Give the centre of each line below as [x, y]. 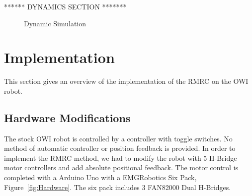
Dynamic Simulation [55, 23]
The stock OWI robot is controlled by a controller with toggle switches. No [118, 138]
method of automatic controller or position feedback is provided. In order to [120, 148]
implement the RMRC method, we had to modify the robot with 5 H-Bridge [121, 158]
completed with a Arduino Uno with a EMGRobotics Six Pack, [100, 177]
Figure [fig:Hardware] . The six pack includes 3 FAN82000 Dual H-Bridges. [118, 187]
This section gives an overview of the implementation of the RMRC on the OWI [126, 81]
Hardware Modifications [67, 117]
